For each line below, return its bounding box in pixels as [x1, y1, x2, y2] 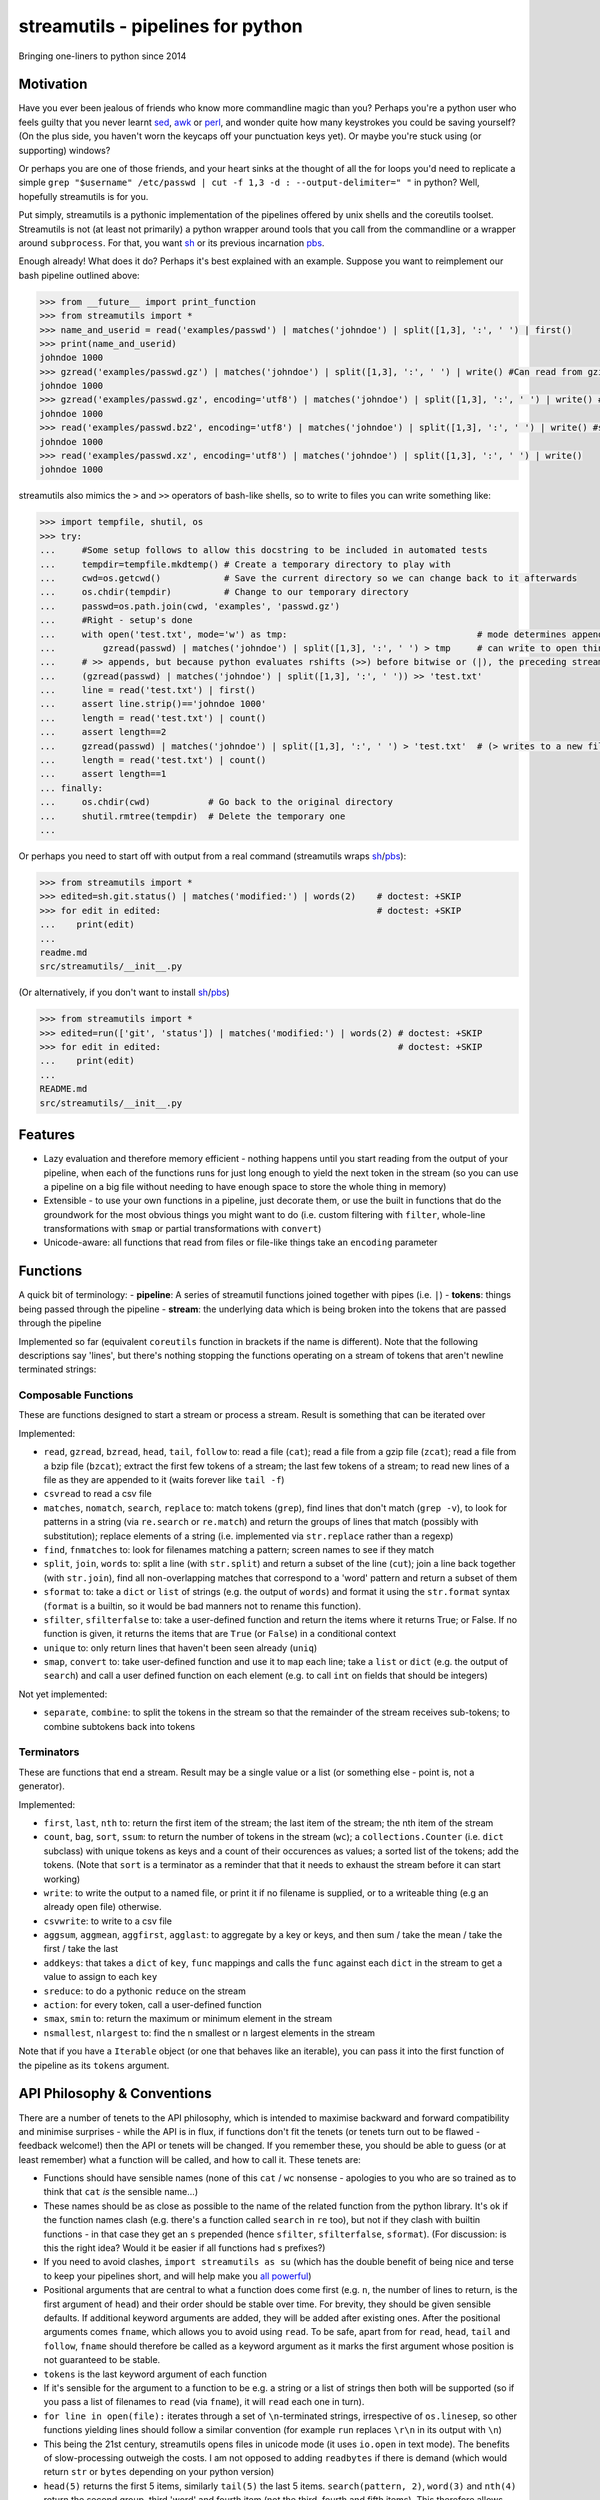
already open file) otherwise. [43, 1901, 162, 1913]
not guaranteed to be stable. [43, 2354, 161, 2366]
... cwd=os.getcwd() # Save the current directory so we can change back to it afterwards [39, 572, 578, 584]
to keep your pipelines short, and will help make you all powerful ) [43, 2270, 312, 2282]
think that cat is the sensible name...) [43, 2186, 199, 2198]
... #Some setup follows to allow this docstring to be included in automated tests [39, 545, 489, 556]
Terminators [18, 1745, 80, 1759]
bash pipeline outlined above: [18, 269, 140, 281]
